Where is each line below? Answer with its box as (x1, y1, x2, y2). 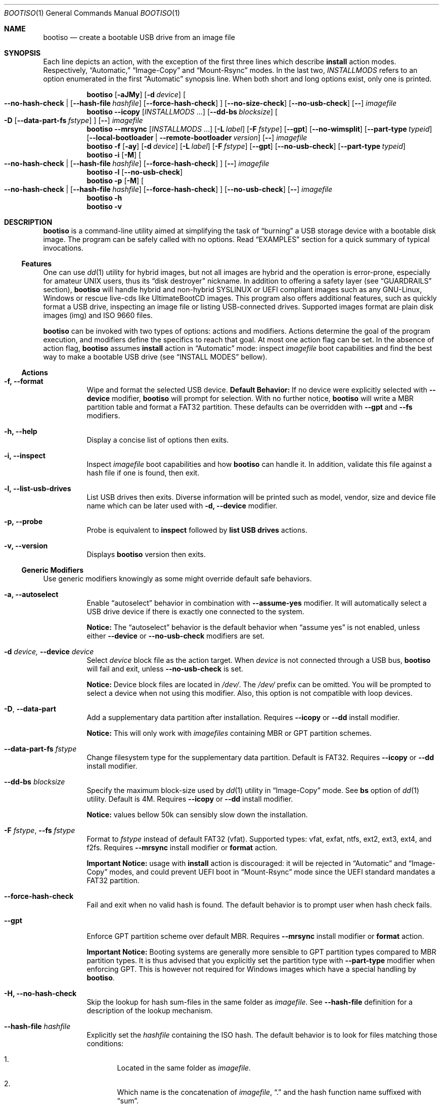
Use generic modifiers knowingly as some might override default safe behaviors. (43, 574, 312, 583)
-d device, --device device (4, 647, 94, 656)
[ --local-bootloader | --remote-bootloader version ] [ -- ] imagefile (86, 133, 307, 142)
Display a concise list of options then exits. (86, 436, 229, 444)
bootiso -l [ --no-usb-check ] (86, 168, 183, 176)
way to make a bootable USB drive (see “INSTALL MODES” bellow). (43, 352, 268, 361)
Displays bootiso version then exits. (86, 550, 206, 559)
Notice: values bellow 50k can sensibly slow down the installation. (86, 810, 308, 819)
